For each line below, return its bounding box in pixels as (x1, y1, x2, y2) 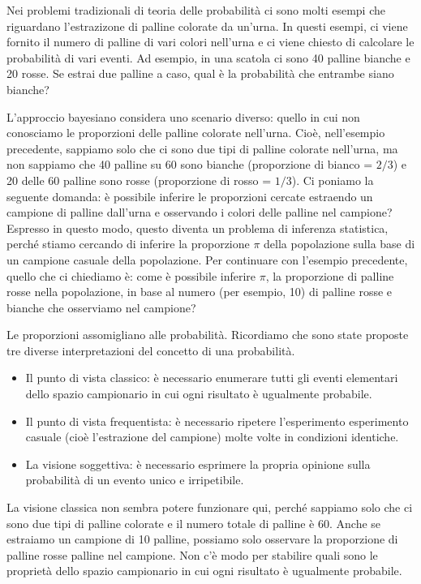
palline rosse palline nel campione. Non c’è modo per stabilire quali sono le (6, 546, 378, 563)
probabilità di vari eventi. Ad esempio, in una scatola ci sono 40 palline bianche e (6, 49, 410, 66)
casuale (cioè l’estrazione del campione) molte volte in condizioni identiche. (25, 428, 399, 445)
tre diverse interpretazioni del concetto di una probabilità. (6, 341, 295, 359)
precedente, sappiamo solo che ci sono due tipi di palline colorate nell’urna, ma (6, 140, 398, 157)
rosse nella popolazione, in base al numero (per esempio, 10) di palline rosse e (6, 283, 393, 300)
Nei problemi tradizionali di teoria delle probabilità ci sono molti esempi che (6, 2, 385, 18)
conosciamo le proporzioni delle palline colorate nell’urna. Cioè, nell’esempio (6, 124, 385, 141)
